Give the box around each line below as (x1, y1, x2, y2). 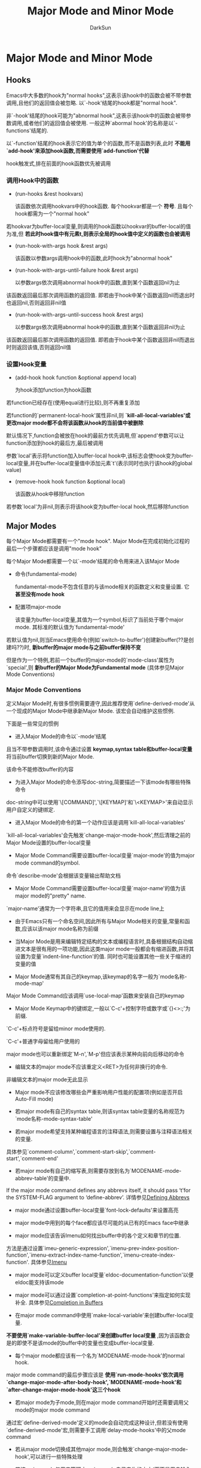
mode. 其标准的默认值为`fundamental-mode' (14, 624, 125, 631)
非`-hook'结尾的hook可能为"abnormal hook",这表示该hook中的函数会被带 (6, 112, 187, 119)
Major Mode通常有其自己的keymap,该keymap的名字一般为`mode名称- (14, 973, 187, 980)
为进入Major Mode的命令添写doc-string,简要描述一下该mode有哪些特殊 (14, 778, 191, 785)
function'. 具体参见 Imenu (6, 1258, 68, 1266)
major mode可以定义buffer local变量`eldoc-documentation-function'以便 (14, 1271, 194, 1279)
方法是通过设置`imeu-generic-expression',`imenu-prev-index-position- (6, 1245, 179, 1252)
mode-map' (14, 980, 44, 987)
